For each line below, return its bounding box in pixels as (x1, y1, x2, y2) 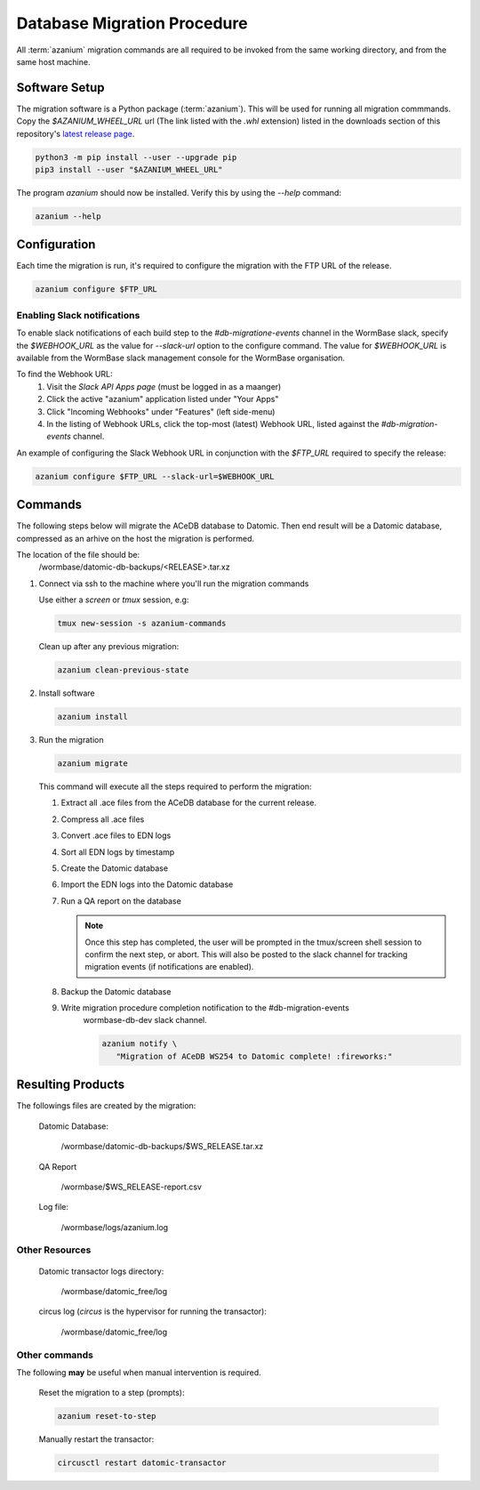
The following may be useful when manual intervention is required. (16, 1366, 261, 1378)
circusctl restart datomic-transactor (57, 1458, 227, 1468)
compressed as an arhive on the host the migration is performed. (16, 533, 255, 544)
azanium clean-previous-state (57, 665, 189, 675)
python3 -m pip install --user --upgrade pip (35, 152, 237, 162)
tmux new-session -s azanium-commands (57, 618, 227, 629)
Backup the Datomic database (60, 986, 172, 996)
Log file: (38, 1202, 68, 1212)
